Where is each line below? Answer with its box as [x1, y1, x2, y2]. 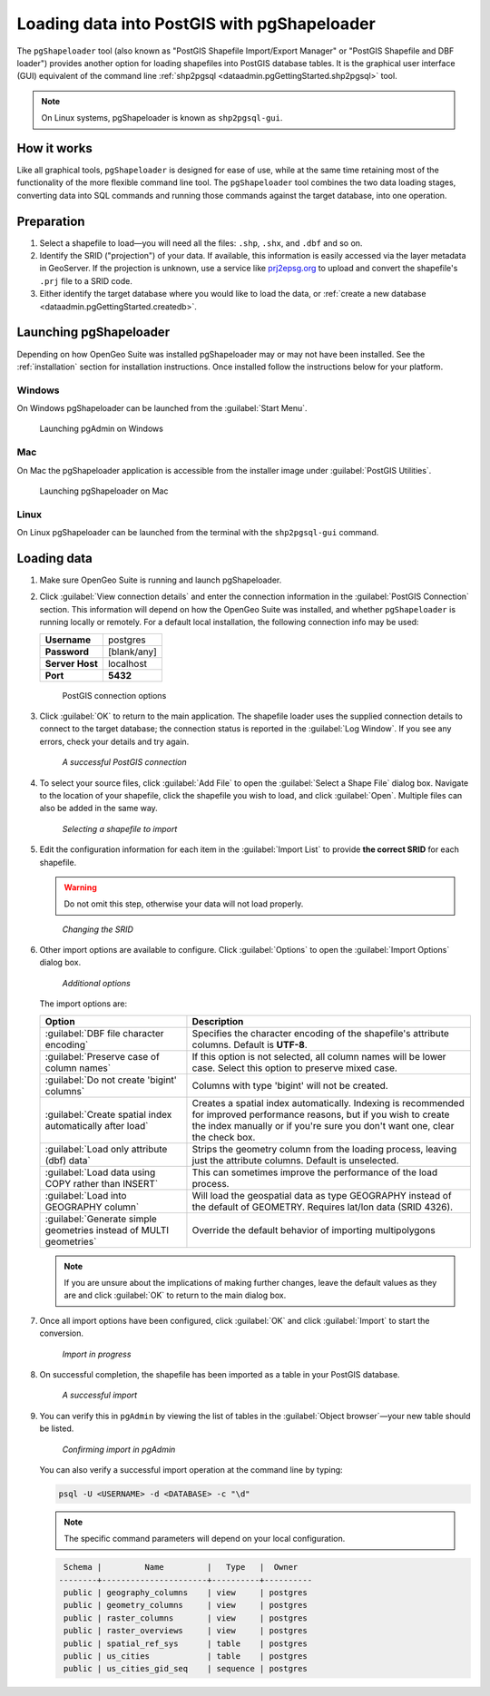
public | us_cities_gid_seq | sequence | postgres [64, 1663, 308, 1674]
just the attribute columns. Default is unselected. [191, 1153, 399, 1166]
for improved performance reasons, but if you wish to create [191, 1108, 450, 1121]
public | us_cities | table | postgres [64, 1652, 308, 1662]
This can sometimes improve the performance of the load [191, 1166, 438, 1179]
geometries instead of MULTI [44, 1223, 170, 1236]
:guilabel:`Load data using [44, 1166, 156, 1179]
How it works [16, 141, 93, 156]
